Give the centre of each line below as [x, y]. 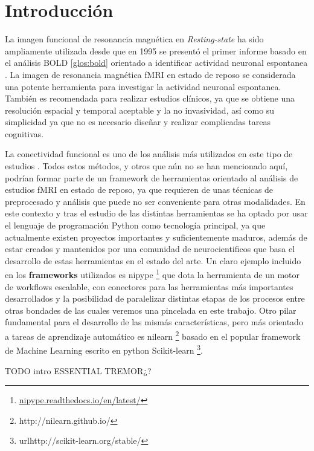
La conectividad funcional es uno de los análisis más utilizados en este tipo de [149, 154]
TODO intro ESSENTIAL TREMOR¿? [78, 370]
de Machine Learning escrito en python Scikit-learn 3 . [104, 349]
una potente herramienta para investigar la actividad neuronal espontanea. [143, 86]
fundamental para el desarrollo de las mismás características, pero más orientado [154, 322]
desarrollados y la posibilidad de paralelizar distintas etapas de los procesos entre [155, 298]
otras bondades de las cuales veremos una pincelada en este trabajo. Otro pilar [151, 310]
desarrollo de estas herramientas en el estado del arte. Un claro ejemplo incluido [153, 260]
